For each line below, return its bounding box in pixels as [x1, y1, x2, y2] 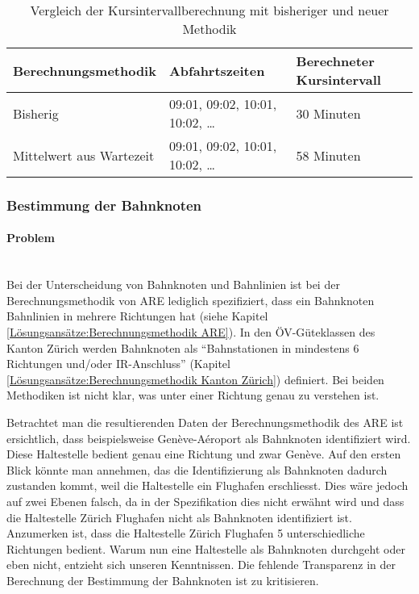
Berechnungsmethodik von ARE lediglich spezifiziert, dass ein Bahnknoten [6, 291, 375, 308]
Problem [6, 229, 55, 246]
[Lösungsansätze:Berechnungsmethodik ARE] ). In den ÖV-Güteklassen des [6, 324, 375, 341]
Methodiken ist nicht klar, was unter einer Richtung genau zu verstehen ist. [6, 387, 380, 404]
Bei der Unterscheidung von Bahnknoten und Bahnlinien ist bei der [6, 276, 340, 293]
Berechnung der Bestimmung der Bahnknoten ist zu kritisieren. [6, 571, 319, 588]
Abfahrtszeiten [168, 61, 265, 80]
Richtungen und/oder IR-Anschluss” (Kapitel [6, 355, 230, 372]
